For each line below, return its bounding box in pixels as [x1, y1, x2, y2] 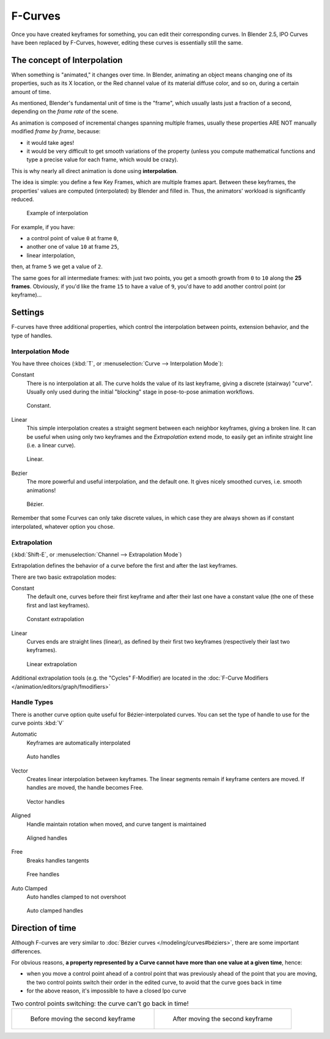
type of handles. [11, 332, 53, 339]
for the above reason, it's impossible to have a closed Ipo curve [26, 987, 186, 994]
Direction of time [11, 923, 76, 933]
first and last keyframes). [26, 601, 90, 609]
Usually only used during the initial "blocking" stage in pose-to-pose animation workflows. [26, 388, 255, 395]
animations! [26, 486, 56, 494]
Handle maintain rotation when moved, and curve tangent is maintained [26, 820, 207, 828]
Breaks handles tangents [26, 856, 89, 864]
